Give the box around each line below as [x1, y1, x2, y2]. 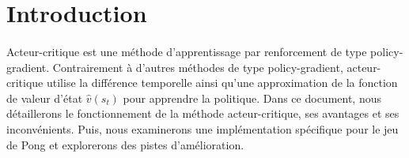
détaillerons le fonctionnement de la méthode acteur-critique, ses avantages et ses [6, 105, 400, 122]
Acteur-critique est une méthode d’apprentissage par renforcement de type [6, 43, 367, 59]
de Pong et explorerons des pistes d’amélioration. [6, 136, 244, 152]
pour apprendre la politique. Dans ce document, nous [123, 89, 381, 106]
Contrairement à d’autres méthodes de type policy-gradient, [52, 58, 343, 75]
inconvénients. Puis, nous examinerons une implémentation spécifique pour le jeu [6, 120, 399, 137]
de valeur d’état [6, 89, 83, 106]
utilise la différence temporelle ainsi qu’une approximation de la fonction [46, 74, 398, 91]
